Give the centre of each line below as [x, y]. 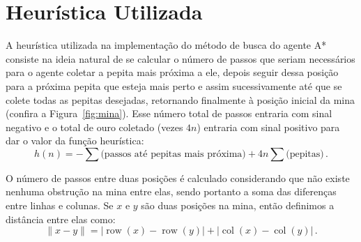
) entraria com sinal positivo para [268, 127]
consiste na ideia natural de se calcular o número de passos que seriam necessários [180, 58]
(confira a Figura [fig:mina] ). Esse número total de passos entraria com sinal [169, 113]
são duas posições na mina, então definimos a [238, 205]
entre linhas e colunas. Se [60, 205]
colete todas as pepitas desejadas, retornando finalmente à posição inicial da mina [180, 99]
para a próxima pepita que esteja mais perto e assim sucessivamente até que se [174, 85]
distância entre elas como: [61, 219]
